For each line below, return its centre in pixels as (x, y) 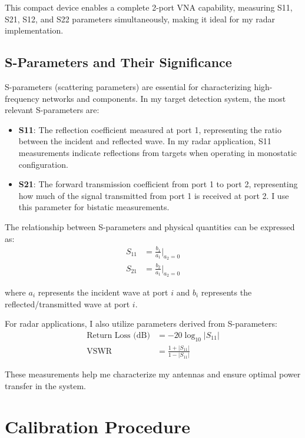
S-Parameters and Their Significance (118, 62)
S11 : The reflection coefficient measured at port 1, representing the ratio (150, 129)
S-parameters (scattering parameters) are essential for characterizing (128, 86)
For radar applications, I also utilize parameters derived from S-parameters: (141, 323)
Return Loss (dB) (118, 335)
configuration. (43, 164)
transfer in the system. (45, 385)
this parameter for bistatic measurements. (94, 207)
